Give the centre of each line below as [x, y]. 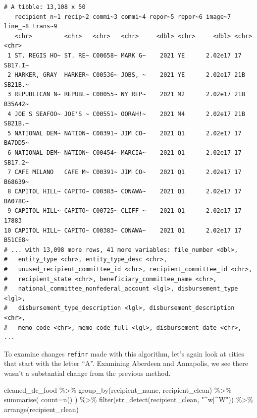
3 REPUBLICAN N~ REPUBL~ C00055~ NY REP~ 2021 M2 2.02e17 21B [126, 94]
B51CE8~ [17, 240]
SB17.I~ [17, 65]
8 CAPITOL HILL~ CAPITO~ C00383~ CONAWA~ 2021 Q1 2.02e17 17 [125, 192]
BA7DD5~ [17, 143]
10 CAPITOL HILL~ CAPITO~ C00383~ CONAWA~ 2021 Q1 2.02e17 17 [123, 230]
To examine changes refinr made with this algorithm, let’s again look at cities [124, 353]
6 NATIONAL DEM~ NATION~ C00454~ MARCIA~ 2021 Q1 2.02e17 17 [125, 152]
